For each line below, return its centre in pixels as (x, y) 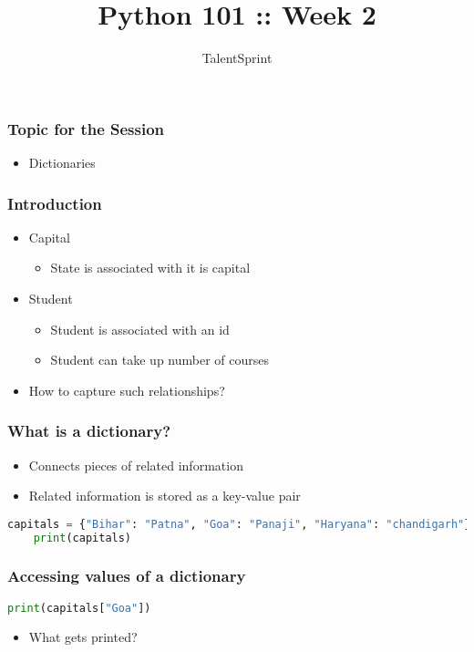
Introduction (55, 203)
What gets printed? (83, 636)
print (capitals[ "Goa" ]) (79, 608)
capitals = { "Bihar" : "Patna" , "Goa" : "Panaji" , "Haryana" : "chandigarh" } (239, 524)
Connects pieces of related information (136, 465)
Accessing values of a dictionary (127, 576)
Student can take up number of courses (160, 360)
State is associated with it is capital (150, 268)
